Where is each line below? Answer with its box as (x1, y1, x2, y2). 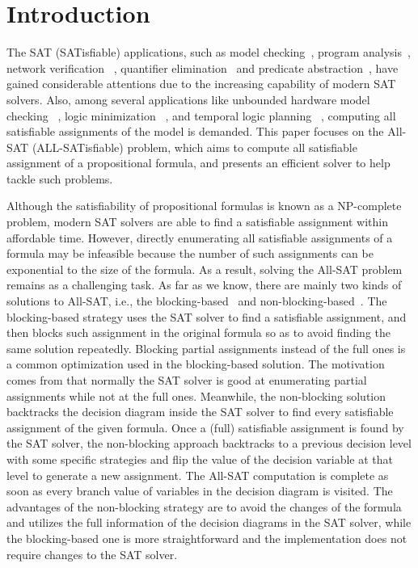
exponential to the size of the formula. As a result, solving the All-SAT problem (6, 260, 403, 277)
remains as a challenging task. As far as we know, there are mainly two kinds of (6, 276, 402, 293)
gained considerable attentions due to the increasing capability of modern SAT (6, 75, 396, 92)
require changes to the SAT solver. (6, 545, 178, 562)
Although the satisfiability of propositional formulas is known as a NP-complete (6, 197, 402, 214)
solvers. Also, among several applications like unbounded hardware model (6, 90, 370, 107)
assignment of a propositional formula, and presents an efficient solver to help (6, 154, 391, 171)
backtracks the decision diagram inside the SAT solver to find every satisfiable (6, 403, 394, 420)
